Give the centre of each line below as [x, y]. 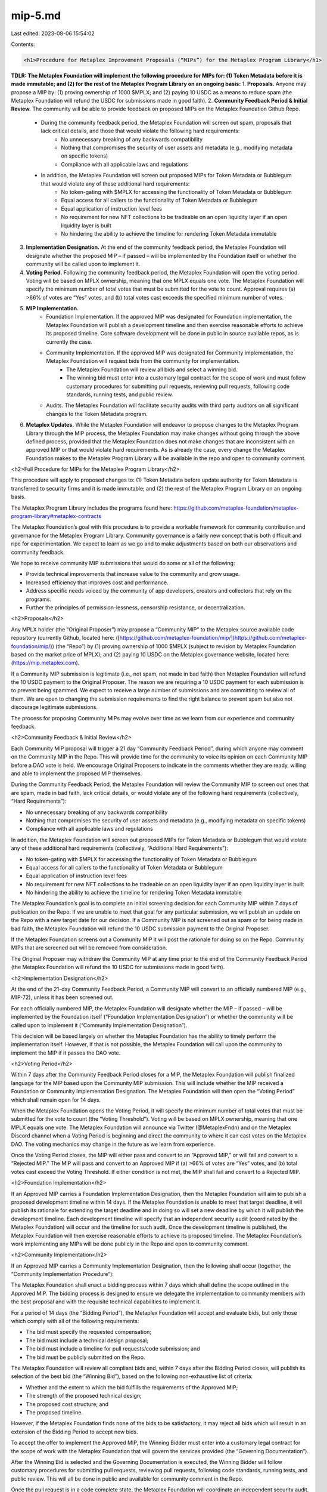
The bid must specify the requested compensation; [89, 1332]
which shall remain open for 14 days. [56, 1100]
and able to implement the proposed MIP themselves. [77, 773]
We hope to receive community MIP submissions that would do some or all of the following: [123, 563]
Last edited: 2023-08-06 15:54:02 [53, 33]
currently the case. [69, 342]
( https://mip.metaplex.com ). [45, 663]
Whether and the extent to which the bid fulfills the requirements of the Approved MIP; [132, 1387]
